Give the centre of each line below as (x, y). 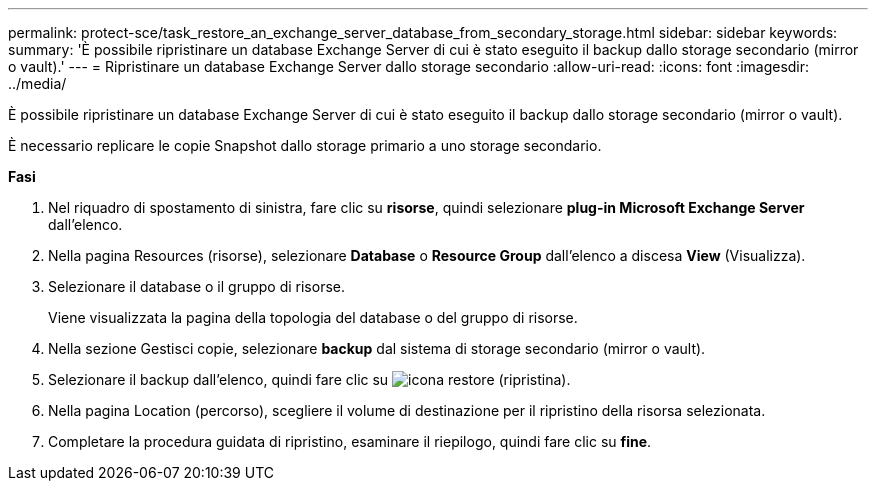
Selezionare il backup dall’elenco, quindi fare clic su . (309, 379)
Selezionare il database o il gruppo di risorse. (197, 286)
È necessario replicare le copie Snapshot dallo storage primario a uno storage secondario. (305, 145)
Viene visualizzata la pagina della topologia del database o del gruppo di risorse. (313, 317)
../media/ (37, 83)
